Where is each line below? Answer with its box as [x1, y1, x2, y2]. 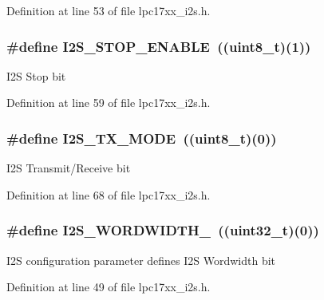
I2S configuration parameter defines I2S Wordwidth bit [6, 251, 276, 268]
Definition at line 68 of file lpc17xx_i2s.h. [6, 186, 211, 203]
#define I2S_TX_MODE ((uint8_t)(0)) [6, 128, 277, 148]
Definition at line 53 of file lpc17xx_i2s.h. [6, 2, 211, 18]
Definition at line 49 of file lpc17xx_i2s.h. [6, 278, 211, 295]
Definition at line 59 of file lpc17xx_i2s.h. [6, 94, 211, 111]
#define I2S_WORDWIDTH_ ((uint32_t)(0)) [6, 220, 319, 240]
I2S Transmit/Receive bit [6, 160, 131, 176]
